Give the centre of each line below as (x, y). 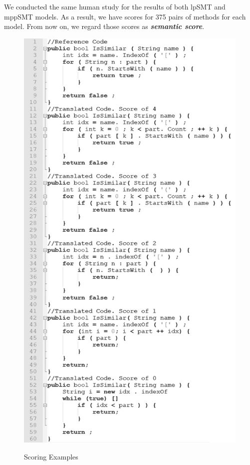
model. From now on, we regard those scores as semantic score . (104, 26)
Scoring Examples (51, 456)
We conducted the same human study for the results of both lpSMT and (115, 6)
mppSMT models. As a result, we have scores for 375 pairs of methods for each (125, 16)
